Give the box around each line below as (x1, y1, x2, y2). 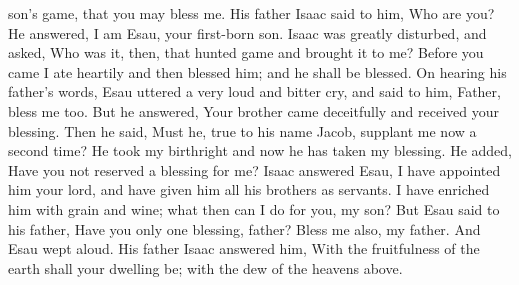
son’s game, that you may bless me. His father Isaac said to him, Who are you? (8, 3, 495, 23)
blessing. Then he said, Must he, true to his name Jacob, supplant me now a (8, 120, 477, 141)
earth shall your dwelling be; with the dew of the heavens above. (8, 257, 403, 278)
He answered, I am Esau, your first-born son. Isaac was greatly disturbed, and (8, 22, 487, 43)
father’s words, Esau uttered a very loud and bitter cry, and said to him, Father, (8, 81, 501, 102)
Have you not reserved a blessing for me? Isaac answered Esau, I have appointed (8, 159, 501, 180)
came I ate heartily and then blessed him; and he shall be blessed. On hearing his (8, 61, 507, 82)
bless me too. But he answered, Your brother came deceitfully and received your (8, 100, 500, 121)
